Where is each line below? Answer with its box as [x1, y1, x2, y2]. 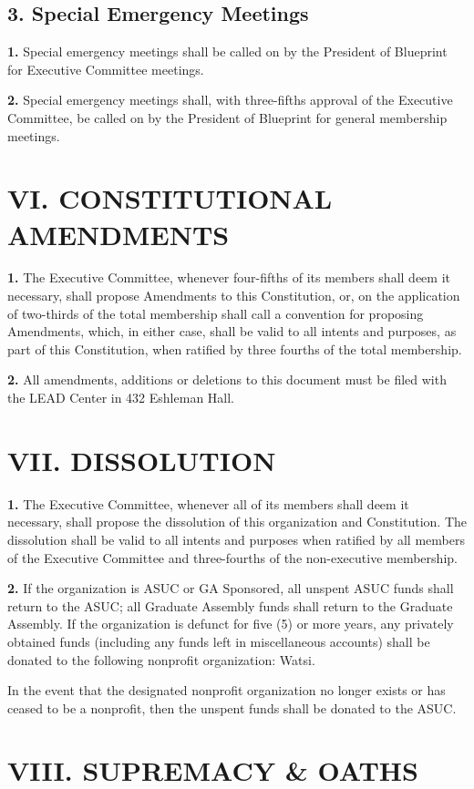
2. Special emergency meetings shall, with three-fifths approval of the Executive [7, 90, 453, 109]
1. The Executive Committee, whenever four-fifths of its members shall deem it [7, 268, 450, 287]
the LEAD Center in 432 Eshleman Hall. [7, 388, 235, 407]
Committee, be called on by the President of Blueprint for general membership [7, 108, 448, 127]
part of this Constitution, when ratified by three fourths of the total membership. [7, 339, 462, 358]
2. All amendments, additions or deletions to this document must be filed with [7, 370, 447, 389]
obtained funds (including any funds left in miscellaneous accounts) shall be [7, 631, 430, 651]
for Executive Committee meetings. [7, 59, 204, 78]
